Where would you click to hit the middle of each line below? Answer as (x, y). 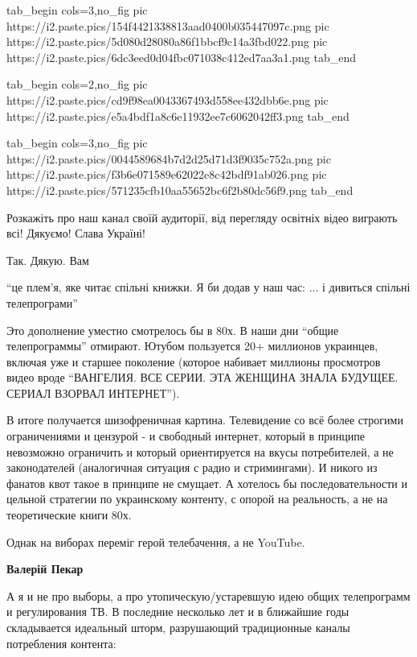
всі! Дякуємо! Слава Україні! (76, 233)
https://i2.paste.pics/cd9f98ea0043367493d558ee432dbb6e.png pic (168, 99)
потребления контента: (61, 643)
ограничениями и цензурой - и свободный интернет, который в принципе (186, 436)
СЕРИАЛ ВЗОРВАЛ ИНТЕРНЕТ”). (93, 393)
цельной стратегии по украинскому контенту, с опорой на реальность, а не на (197, 499)
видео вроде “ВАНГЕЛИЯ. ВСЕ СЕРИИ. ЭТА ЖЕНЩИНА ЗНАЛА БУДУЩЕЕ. (202, 377)
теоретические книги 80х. (69, 515)
